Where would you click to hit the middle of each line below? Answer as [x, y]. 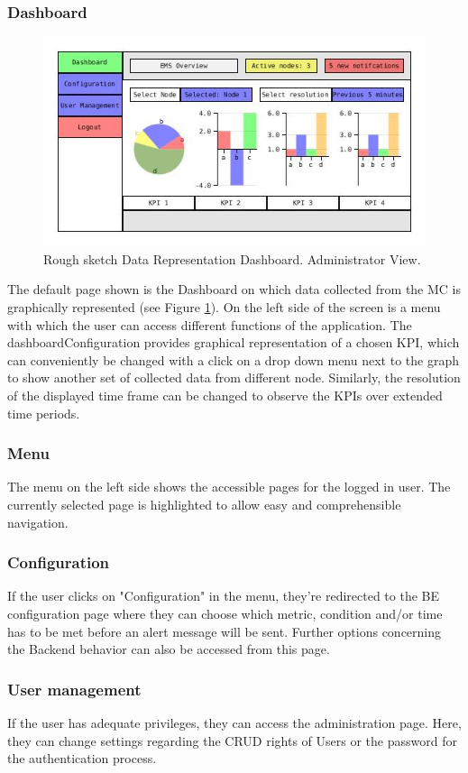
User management [74, 689]
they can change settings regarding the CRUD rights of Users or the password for [232, 740]
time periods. [44, 413]
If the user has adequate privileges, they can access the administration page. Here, [234, 722]
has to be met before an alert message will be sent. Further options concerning [225, 631]
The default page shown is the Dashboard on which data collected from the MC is [234, 289]
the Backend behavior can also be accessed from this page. [169, 649]
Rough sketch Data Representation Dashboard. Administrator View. [232, 258]
